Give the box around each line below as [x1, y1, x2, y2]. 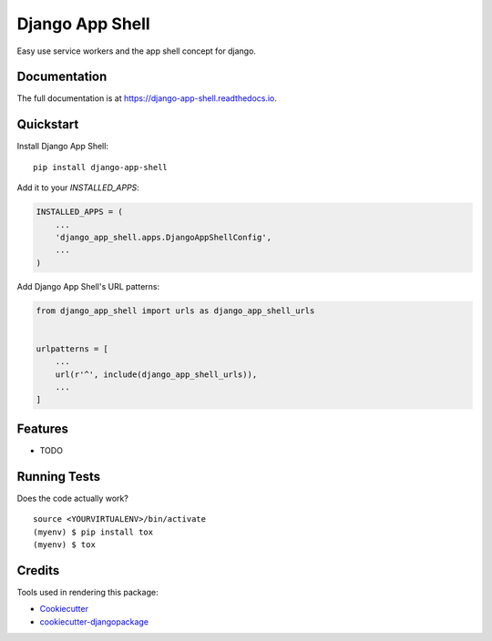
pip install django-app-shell [33, 162, 169, 172]
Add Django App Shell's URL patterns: [16, 280, 159, 291]
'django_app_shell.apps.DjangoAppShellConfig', [55, 232, 272, 242]
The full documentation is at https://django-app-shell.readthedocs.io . [16, 93, 278, 104]
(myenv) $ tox [33, 539, 96, 550]
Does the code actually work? [16, 493, 129, 504]
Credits [16, 563, 60, 578]
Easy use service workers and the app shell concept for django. [16, 46, 257, 56]
